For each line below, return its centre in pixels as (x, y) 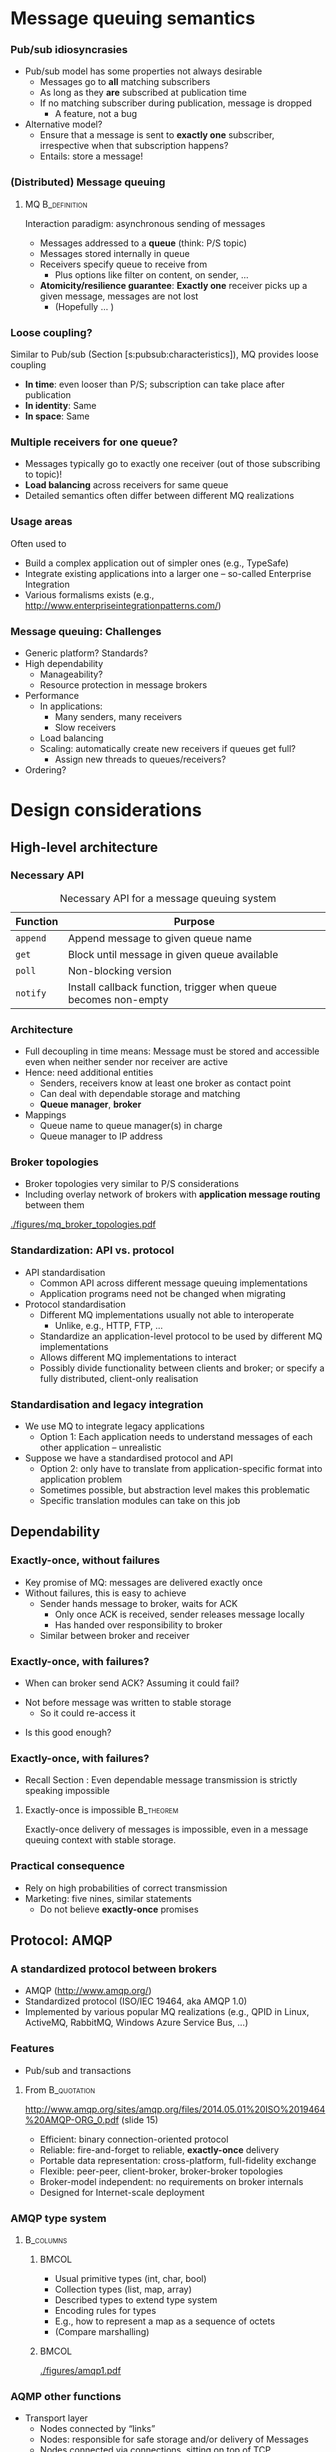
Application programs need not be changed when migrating (162, 1293)
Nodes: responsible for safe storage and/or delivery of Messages (174, 2439)
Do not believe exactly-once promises (119, 1909)
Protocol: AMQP (61, 1940)
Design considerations (106, 810)
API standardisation (65, 1272)
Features (32, 2049)
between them (54, 1205)
